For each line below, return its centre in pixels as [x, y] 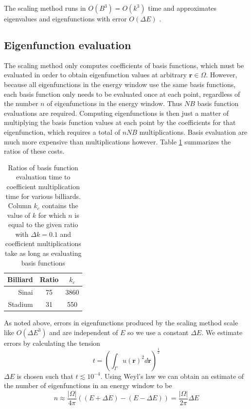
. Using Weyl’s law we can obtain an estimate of [172, 376]
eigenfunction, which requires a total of [62, 132]
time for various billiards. [43, 196]
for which [52, 215]
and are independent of [84, 332]
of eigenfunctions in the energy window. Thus [115, 103]
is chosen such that [45, 376]
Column [20, 205]
